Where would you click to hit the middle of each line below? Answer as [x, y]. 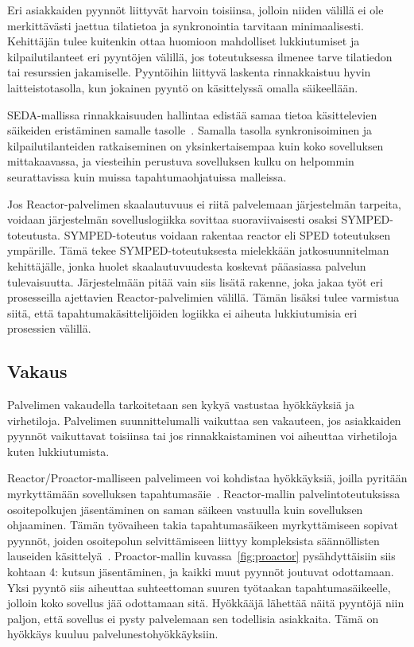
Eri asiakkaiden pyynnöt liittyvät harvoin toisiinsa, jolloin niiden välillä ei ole [195, 10]
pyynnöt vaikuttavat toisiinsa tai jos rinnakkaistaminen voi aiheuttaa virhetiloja [202, 436]
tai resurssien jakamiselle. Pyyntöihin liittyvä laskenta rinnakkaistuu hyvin [189, 72]
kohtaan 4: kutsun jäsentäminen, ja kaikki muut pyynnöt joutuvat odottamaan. [201, 572]
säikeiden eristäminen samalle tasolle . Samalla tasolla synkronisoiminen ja [190, 130]
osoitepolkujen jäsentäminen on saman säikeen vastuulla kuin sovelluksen [185, 509]
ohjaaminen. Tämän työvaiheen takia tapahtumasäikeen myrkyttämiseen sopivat [203, 525]
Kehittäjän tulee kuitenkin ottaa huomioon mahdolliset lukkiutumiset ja [184, 41]
